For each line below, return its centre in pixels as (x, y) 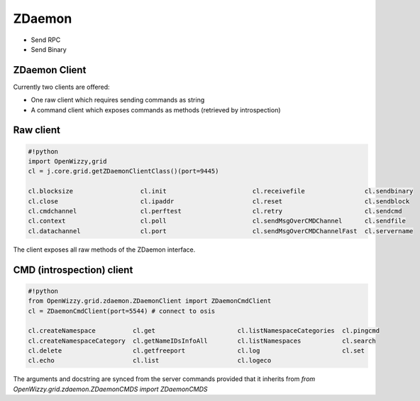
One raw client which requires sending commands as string (118, 100)
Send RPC (46, 40)
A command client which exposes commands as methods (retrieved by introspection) (156, 109)
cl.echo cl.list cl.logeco (150, 360)
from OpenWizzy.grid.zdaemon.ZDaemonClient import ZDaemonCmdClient (150, 301)
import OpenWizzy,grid (67, 161)
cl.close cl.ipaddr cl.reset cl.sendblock (219, 201)
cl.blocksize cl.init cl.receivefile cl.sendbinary (221, 191)
